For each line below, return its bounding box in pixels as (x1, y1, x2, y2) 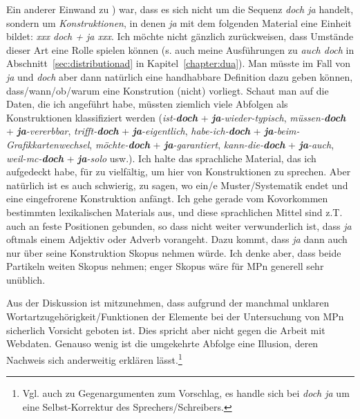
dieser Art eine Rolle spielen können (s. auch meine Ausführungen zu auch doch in (6, 42, 354, 57)
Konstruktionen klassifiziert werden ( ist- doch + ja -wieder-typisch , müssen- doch (6, 110, 346, 124)
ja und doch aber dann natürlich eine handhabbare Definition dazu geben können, (6, 69, 353, 84)
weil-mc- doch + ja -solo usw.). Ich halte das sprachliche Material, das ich (6, 150, 316, 165)
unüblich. (6, 272, 46, 286)
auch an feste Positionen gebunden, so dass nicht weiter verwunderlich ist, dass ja (6, 218, 352, 233)
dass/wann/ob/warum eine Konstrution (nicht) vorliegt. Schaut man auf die (6, 83, 329, 97)
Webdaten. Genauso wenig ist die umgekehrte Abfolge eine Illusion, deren (6, 336, 319, 351)
